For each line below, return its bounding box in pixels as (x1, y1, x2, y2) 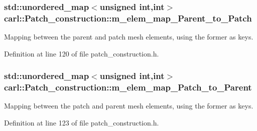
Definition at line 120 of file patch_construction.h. (4, 48, 159, 58)
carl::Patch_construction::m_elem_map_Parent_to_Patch (4, 11, 252, 24)
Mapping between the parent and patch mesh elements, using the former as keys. (4, 31, 253, 42)
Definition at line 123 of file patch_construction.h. (4, 117, 159, 128)
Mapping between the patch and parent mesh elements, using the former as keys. (4, 100, 253, 111)
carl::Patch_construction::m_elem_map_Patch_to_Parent (4, 81, 252, 93)
